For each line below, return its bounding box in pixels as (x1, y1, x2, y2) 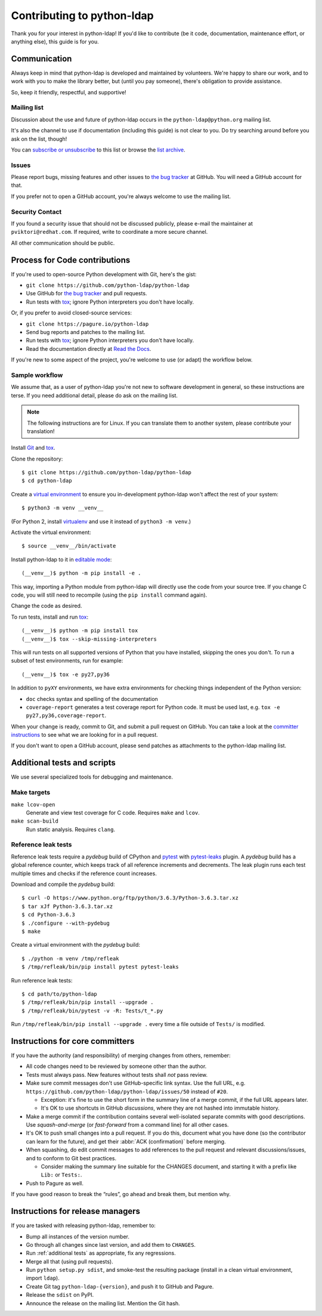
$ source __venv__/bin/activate (21, 543, 116, 549)
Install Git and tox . (11, 444, 55, 452)
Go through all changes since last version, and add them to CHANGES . (26, 1241, 196, 1248)
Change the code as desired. (11, 603, 82, 610)
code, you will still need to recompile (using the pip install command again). (11, 591, 208, 598)
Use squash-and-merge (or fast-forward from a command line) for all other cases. (26, 1122, 229, 1129)
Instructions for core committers (11, 1036, 135, 1046)
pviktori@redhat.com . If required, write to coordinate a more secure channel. (11, 228, 208, 236)
